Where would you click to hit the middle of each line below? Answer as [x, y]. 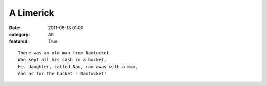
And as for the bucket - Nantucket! [62, 73]
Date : [15, 28]
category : [20, 34]
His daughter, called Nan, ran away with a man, [78, 66]
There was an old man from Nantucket [64, 53]
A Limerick [32, 13]
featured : [19, 42]
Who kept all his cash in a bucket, [62, 60]
